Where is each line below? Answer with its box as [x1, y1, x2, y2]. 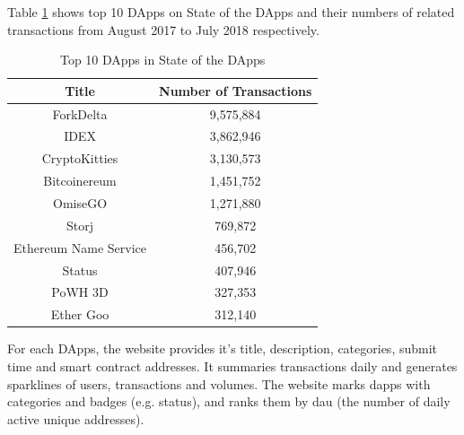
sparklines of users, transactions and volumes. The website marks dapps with [7, 374, 431, 393]
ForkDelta [52, 104, 108, 123]
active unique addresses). [7, 409, 144, 428]
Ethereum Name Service [13, 238, 147, 257]
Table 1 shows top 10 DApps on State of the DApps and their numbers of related [7, 3, 455, 21]
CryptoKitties [41, 149, 118, 168]
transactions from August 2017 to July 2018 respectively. [7, 20, 320, 39]
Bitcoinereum [43, 171, 117, 190]
